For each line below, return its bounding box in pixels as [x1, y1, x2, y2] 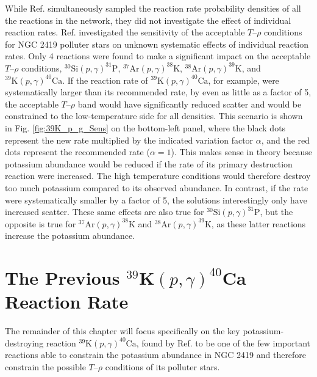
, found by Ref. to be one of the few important [136, 336, 310, 349]
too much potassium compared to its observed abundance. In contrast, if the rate [5, 181, 308, 194]
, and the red [261, 133, 310, 146]
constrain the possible [5, 360, 86, 373]
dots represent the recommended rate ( [5, 145, 150, 158]
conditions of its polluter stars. [105, 360, 220, 373]
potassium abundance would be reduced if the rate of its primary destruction [5, 157, 293, 170]
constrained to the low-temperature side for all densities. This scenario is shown [5, 109, 303, 122]
